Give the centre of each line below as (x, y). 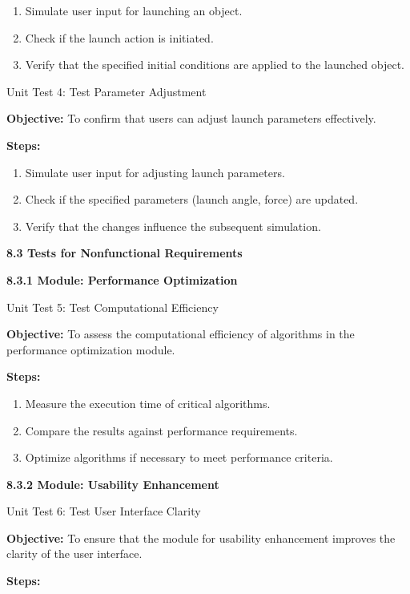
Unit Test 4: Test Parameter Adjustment (107, 91)
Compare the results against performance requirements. (161, 430)
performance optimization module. (91, 349)
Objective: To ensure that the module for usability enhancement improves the (201, 537)
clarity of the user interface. (74, 554)
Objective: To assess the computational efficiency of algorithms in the (181, 334)
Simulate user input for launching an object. (134, 10)
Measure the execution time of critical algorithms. (148, 403)
